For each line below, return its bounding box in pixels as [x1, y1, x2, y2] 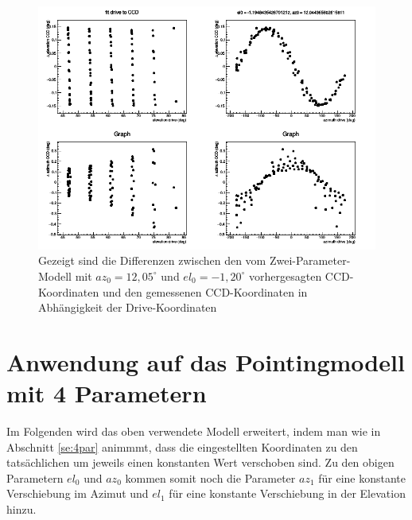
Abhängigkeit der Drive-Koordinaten [38, 299, 217, 316]
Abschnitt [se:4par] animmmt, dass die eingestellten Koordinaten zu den [6, 438, 358, 455]
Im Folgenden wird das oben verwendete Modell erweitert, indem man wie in [6, 423, 381, 440]
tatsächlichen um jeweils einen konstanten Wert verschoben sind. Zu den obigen [6, 454, 395, 471]
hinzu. [6, 500, 37, 517]
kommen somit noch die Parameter [125, 469, 296, 486]
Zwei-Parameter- [269, 252, 351, 269]
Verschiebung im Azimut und [6, 485, 149, 502]
